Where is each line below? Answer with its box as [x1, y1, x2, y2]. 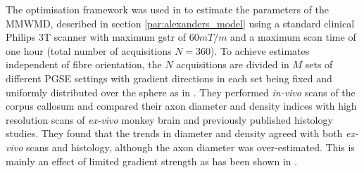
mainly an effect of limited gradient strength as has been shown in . [6, 153, 298, 168]
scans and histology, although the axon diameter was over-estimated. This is [26, 139, 355, 154]
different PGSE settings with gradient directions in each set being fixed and [6, 70, 332, 85]
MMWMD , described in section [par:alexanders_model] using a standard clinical [6, 15, 355, 30]
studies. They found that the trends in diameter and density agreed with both [6, 126, 343, 141]
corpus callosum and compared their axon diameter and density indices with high [6, 98, 357, 113]
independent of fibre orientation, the [6, 57, 162, 72]
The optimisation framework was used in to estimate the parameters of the [6, 2, 330, 16]
